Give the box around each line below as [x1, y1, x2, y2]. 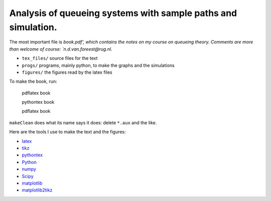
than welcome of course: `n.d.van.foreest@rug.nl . [9, 46, 112, 52]
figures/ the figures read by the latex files [22, 69, 112, 75]
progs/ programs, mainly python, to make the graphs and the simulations [22, 62, 175, 68]
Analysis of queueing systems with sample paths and [9, 8, 237, 19]
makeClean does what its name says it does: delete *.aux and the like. [9, 119, 157, 125]
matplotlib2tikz [22, 187, 53, 193]
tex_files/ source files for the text [22, 55, 98, 61]
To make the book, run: [9, 78, 57, 85]
